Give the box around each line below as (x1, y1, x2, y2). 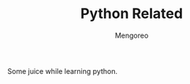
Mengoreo (114, 31, 149, 40)
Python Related (80, 5, 183, 23)
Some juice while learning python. (7, 66, 117, 75)
